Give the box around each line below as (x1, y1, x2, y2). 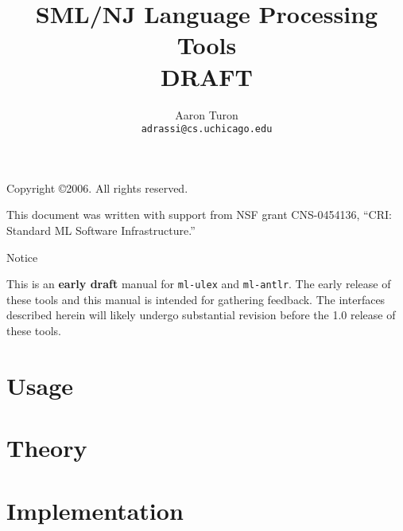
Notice (6, 248, 38, 265)
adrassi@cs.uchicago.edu (141, 123, 273, 135)
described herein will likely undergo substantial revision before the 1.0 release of (6, 306, 396, 323)
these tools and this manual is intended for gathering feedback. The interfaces (6, 291, 386, 307)
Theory (6, 431, 87, 464)
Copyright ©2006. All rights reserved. (6, 179, 188, 196)
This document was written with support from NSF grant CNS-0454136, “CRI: (6, 206, 392, 223)
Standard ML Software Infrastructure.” (6, 221, 196, 238)
